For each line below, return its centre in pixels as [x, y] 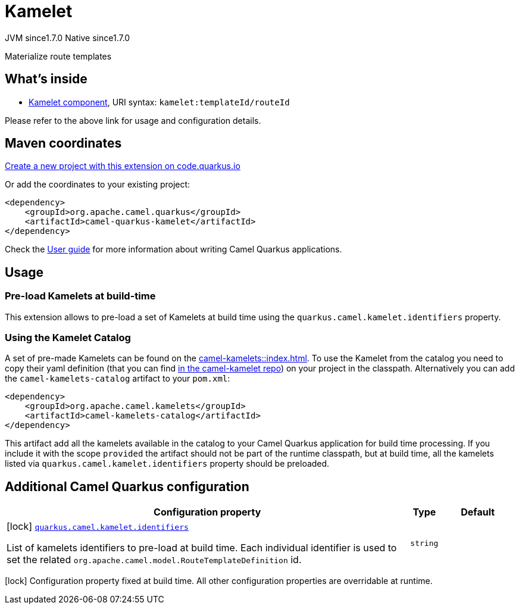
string [424, 543]
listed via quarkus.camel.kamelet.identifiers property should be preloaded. [167, 464]
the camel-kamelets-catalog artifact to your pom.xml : [118, 379]
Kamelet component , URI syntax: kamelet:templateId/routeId [159, 102]
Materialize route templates [58, 56]
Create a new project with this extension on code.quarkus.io [123, 166]
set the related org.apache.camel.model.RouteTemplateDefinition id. [154, 560]
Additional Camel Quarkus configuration [127, 486]
